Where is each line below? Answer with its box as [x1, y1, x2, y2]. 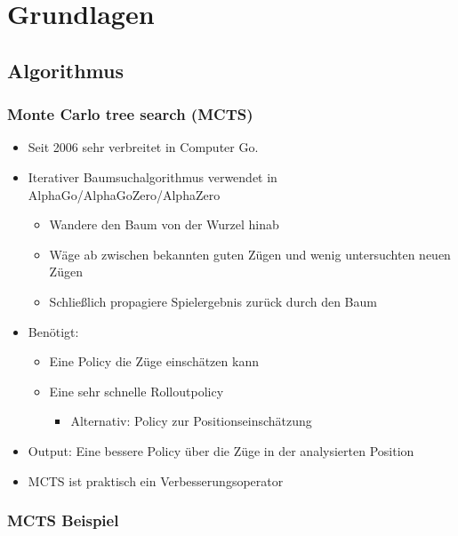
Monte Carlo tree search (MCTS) [7, 103, 253, 125]
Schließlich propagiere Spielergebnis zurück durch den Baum [49, 292, 377, 310]
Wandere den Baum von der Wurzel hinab [49, 215, 279, 234]
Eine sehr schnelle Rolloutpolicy [49, 381, 224, 400]
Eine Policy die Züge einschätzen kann [49, 352, 259, 371]
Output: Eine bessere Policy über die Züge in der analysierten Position [28, 441, 414, 460]
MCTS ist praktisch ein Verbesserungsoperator [28, 471, 284, 490]
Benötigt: [28, 322, 79, 340]
